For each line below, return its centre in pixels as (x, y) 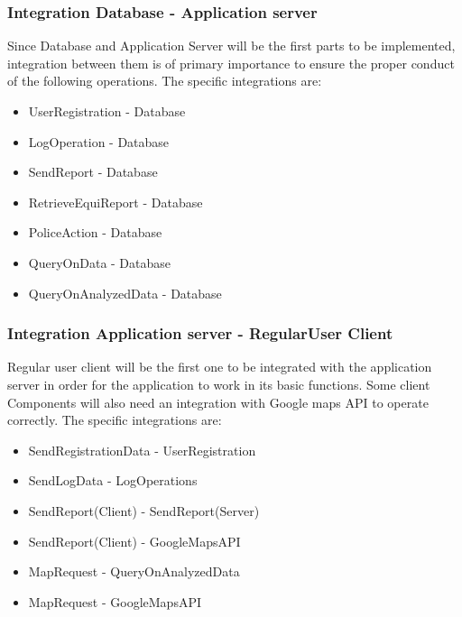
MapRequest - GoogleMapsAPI (115, 601)
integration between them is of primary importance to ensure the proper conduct (231, 63)
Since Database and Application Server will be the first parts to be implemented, (231, 46)
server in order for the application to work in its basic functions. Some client (219, 384)
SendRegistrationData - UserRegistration (142, 450)
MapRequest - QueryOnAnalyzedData (134, 571)
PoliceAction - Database (95, 232)
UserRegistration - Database (107, 111)
